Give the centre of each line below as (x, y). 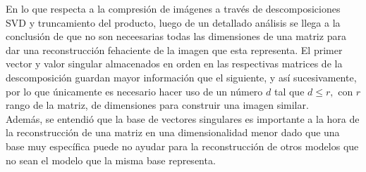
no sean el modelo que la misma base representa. (111, 160)
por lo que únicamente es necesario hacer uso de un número (134, 91)
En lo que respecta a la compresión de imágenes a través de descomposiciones (173, 8)
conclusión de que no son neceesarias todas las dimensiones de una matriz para (176, 36)
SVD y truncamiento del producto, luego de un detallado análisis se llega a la (173, 22)
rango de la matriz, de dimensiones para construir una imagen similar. (157, 105)
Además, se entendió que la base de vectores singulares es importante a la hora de (183, 118)
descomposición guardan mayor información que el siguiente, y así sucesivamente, (181, 77)
